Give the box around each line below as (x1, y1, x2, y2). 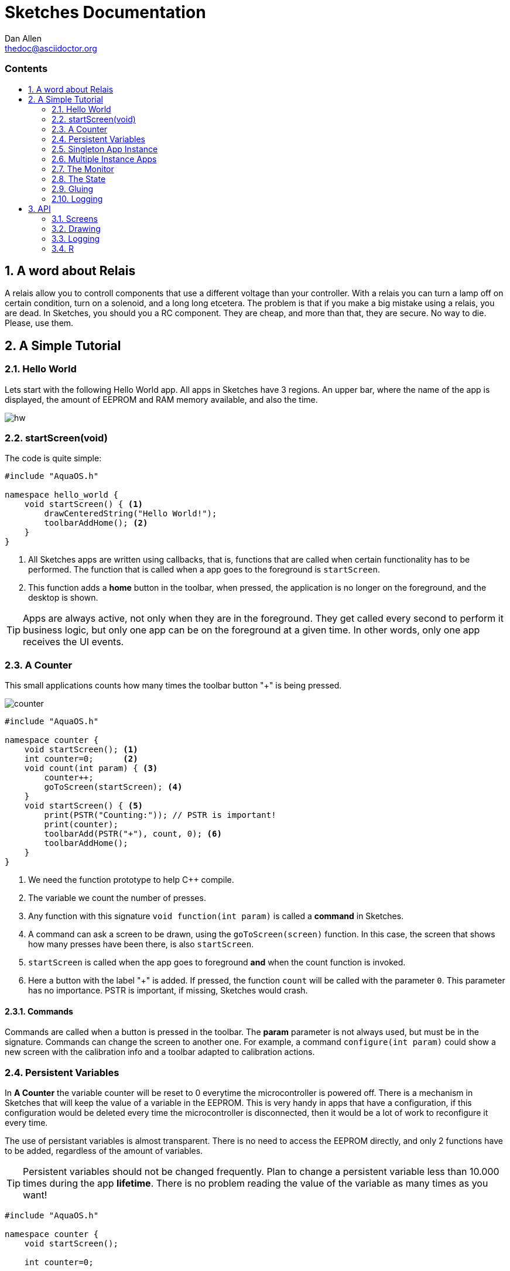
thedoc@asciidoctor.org (5, 43, 97, 53)
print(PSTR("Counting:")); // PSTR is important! (44, 810, 276, 820)
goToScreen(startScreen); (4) (44, 782, 183, 792)
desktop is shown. (28, 592, 98, 603)
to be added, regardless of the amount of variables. (5, 1146, 203, 1156)
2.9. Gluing (52, 183, 94, 194)
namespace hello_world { (5, 490, 118, 500)
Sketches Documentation (5, 2, 206, 22)
